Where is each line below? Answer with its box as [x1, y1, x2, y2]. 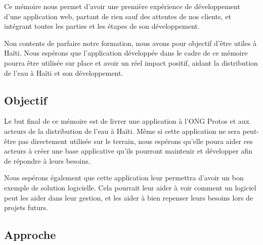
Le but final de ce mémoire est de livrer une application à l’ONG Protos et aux [4, 116, 249, 126]
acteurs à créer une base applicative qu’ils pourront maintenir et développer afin [4, 145, 252, 156]
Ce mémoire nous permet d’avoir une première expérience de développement [4, 1, 240, 11]
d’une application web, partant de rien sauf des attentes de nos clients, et [4, 11, 231, 21]
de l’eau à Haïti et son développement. [4, 67, 123, 78]
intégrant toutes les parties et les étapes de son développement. [4, 21, 200, 31]
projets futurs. [4, 202, 48, 213]
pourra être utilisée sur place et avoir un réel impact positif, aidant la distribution [4, 57, 258, 68]
